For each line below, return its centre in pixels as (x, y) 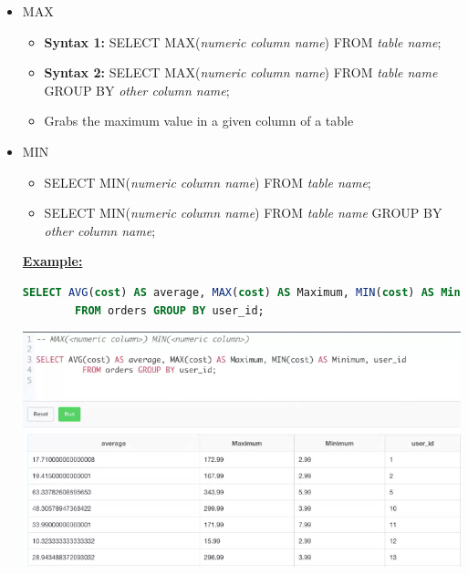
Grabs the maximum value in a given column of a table (199, 121)
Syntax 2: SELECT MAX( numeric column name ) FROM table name (241, 72)
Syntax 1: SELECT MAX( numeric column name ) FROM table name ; (243, 41)
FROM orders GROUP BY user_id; (170, 310)
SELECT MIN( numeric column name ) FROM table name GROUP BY (243, 213)
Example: (52, 261)
